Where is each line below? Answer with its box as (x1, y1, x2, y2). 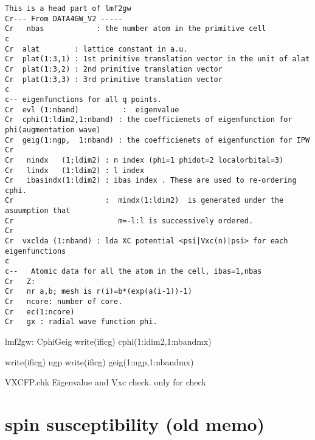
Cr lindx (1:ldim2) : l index (5, 166, 145, 175)
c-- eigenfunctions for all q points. (5, 95, 162, 104)
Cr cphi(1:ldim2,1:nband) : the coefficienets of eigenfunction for (5, 115, 292, 124)
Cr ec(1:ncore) (5, 307, 75, 316)
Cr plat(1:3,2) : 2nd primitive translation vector (5, 64, 223, 73)
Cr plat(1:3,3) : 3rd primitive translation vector (5, 75, 223, 84)
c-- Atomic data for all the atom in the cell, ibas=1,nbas (5, 267, 262, 276)
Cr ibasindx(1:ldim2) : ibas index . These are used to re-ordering (5, 176, 297, 185)
